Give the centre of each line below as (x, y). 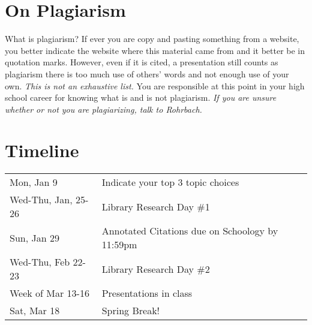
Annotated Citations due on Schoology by (190, 231)
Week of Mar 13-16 (49, 293)
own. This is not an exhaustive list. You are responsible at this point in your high (155, 85)
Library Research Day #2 (156, 269)
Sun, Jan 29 (34, 237)
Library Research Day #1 (156, 206)
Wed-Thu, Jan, (41, 200)
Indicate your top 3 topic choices (170, 182)
